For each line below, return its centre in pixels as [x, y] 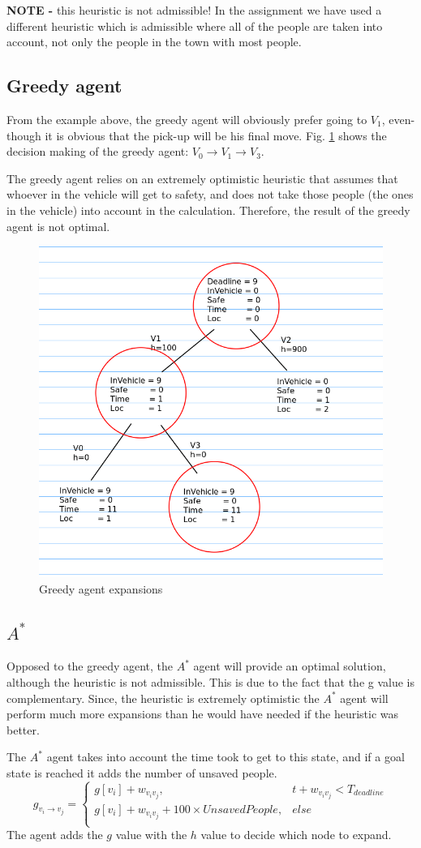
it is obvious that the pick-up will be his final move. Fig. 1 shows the [216, 135]
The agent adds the [55, 835]
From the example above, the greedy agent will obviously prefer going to [187, 119]
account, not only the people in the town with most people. [154, 42]
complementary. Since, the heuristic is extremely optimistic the [163, 698]
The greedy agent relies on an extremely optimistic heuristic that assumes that [202, 178]
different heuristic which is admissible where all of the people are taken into [195, 26]
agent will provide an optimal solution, [290, 666]
